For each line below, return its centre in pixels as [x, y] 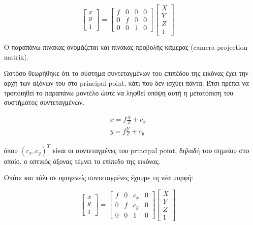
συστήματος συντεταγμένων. [44, 102]
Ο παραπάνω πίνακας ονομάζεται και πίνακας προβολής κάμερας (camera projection [126, 47]
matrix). [16, 56]
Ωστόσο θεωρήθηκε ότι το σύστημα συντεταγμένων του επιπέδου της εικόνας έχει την [126, 73]
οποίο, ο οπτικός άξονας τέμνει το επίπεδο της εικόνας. [82, 161]
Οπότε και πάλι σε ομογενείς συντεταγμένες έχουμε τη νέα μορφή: [99, 177]
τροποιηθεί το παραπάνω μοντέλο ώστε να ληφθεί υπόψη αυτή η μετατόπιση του [119, 92]
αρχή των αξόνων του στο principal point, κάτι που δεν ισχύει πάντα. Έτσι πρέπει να [126, 82]
